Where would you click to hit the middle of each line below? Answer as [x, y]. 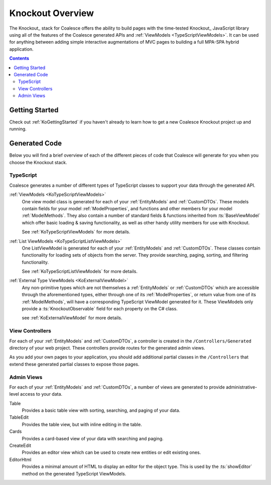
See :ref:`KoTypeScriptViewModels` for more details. [76, 232]
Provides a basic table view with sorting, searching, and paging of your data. [101, 410]
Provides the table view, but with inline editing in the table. [82, 424]
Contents [19, 58]
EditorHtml [20, 459]
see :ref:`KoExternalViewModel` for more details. [72, 318]
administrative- [242, 387]
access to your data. [41, 394]
